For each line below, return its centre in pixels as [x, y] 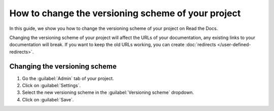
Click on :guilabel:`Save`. [48, 99]
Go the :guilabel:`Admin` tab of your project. [68, 78]
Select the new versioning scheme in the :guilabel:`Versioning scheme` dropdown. [108, 92]
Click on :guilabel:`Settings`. [51, 86]
